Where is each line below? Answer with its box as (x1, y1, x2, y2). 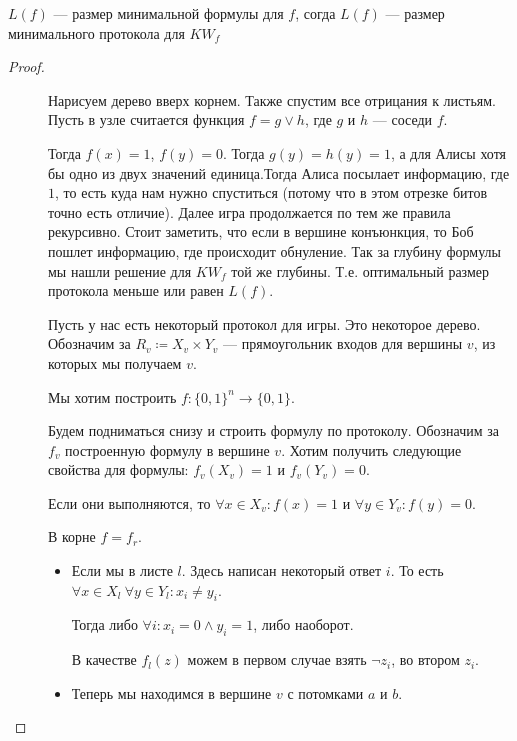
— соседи (372, 109, 433, 130)
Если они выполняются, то (48, 492, 211, 513)
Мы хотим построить (48, 386, 177, 407)
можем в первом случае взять (187, 649, 367, 670)
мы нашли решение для (48, 260, 192, 281)
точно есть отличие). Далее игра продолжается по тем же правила (48, 201, 451, 222)
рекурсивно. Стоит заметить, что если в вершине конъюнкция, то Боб (48, 221, 474, 242)
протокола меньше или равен (48, 280, 224, 301)
